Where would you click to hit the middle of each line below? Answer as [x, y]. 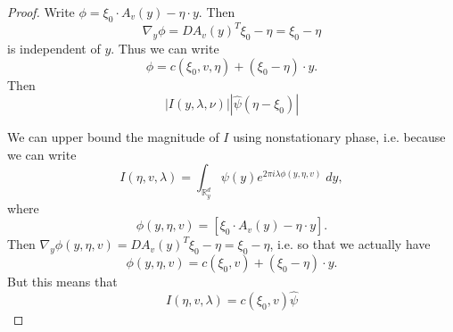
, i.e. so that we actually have [350, 244]
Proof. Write [41, 12]
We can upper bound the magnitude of [113, 137]
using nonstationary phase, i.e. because [339, 137]
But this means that [62, 282]
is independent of [54, 49]
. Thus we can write [165, 49]
